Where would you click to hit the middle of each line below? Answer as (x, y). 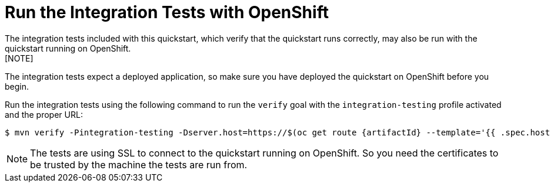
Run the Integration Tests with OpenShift (167, 12)
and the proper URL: (44, 114)
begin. (17, 86)
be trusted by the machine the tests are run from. (139, 164)
